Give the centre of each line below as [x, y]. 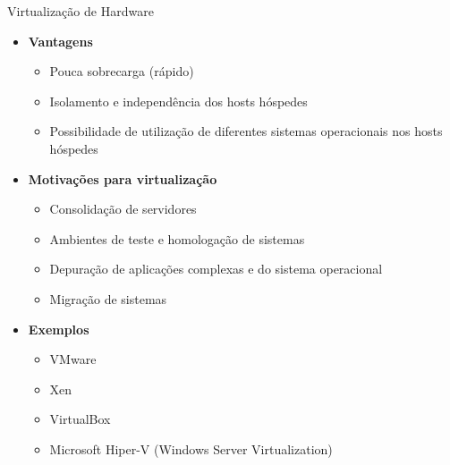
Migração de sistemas [108, 298]
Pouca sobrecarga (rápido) [122, 71]
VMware [73, 359]
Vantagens [60, 41]
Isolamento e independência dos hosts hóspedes [178, 101]
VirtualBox [80, 419]
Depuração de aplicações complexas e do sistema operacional [216, 269]
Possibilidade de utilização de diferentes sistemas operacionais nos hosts [246, 131]
